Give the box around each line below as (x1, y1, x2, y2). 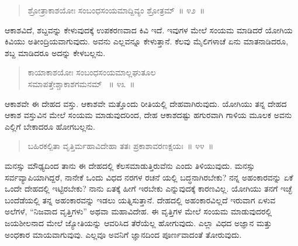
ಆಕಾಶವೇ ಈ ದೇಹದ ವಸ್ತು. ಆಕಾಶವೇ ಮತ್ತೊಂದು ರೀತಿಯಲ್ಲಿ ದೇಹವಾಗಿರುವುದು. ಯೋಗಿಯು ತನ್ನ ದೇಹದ (5, 97, 287, 109)
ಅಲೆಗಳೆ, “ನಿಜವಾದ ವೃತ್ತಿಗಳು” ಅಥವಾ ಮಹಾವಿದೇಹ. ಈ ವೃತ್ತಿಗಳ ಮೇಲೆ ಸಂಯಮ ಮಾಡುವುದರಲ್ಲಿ (5, 205, 272, 217)
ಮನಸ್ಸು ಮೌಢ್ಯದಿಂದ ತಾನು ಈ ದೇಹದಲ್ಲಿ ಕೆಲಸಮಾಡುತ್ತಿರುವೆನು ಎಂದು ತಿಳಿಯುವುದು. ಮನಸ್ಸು (5, 159, 255, 171)
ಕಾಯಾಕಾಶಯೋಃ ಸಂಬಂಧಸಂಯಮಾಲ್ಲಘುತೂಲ (27, 66, 156, 78)
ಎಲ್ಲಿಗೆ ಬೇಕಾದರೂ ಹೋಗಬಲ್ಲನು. (5, 120, 95, 132)
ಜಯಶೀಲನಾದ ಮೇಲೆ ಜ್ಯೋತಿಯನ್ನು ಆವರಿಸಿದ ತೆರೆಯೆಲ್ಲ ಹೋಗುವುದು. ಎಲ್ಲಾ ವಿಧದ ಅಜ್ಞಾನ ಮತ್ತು (5, 216, 272, 228)
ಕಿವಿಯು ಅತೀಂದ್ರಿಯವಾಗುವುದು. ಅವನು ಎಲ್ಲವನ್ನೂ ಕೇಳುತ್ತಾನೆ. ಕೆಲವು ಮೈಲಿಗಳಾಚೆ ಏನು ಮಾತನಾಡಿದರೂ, (5, 35, 289, 47)
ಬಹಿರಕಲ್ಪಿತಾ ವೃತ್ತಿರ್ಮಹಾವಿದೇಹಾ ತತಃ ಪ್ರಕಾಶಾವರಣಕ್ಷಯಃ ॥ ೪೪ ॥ (27, 140, 214, 152)
